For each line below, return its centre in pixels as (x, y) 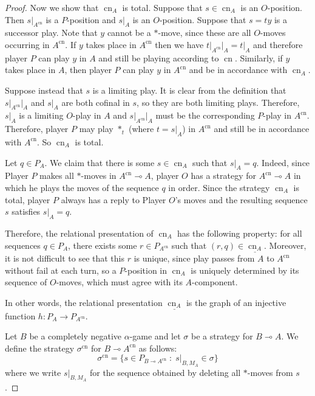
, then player (88, 70)
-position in (146, 270)
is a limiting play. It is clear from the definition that (189, 90)
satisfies (26, 211)
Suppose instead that (44, 90)
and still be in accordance (262, 129)
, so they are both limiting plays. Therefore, (218, 102)
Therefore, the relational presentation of (79, 233)
